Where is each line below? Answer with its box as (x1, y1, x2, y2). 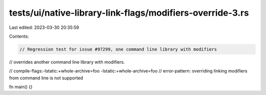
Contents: (9, 33, 29, 39)
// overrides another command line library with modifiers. (9, 59, 125, 65)
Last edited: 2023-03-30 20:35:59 (9, 24, 79, 30)
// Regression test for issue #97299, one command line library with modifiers (19, 47, 217, 52)
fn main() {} (9, 84, 33, 90)
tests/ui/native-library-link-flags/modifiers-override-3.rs (9, 7, 249, 18)
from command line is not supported (9, 75, 83, 81)
